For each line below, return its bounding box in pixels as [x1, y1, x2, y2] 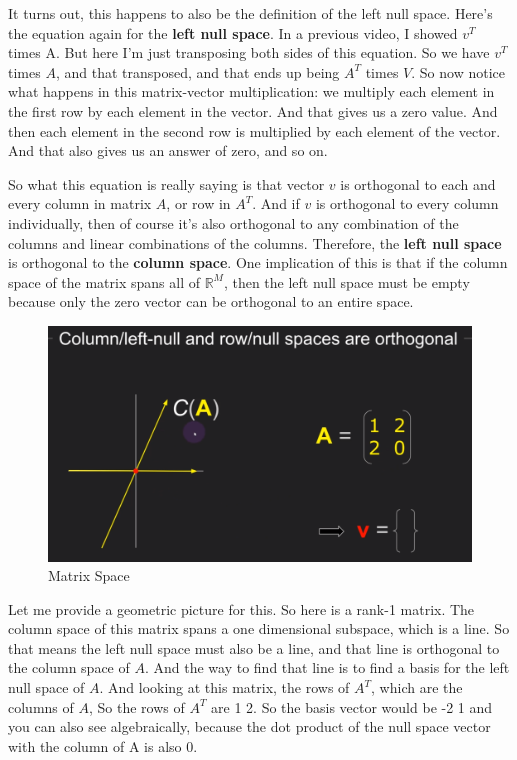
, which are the [371, 677, 463, 698]
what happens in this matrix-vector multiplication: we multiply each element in [8, 81, 495, 102]
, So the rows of [88, 696, 185, 717]
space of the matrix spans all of [8, 271, 200, 292]
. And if [252, 193, 300, 214]
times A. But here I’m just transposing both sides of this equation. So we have [8, 42, 490, 63]
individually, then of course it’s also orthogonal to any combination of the [8, 212, 459, 233]
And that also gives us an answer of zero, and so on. [8, 140, 328, 161]
